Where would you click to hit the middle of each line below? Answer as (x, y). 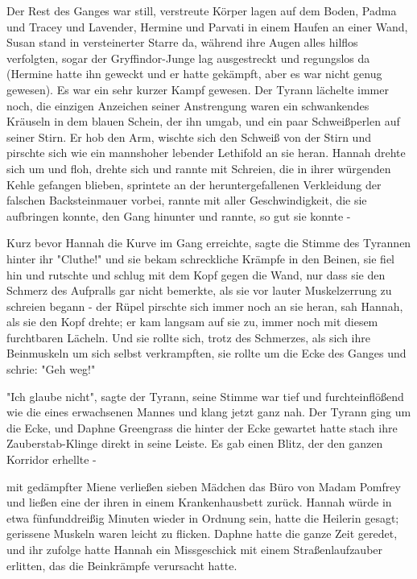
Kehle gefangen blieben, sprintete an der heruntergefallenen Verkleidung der (194, 184)
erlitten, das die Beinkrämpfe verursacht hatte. (122, 565)
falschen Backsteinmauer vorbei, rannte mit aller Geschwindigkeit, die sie (187, 200)
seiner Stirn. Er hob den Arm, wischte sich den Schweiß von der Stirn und (189, 136)
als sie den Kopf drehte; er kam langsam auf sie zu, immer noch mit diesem (192, 322)
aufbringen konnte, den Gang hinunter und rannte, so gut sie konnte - (179, 215)
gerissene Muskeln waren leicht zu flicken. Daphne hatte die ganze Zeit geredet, (202, 534)
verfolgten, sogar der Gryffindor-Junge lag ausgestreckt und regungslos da (188, 58)
